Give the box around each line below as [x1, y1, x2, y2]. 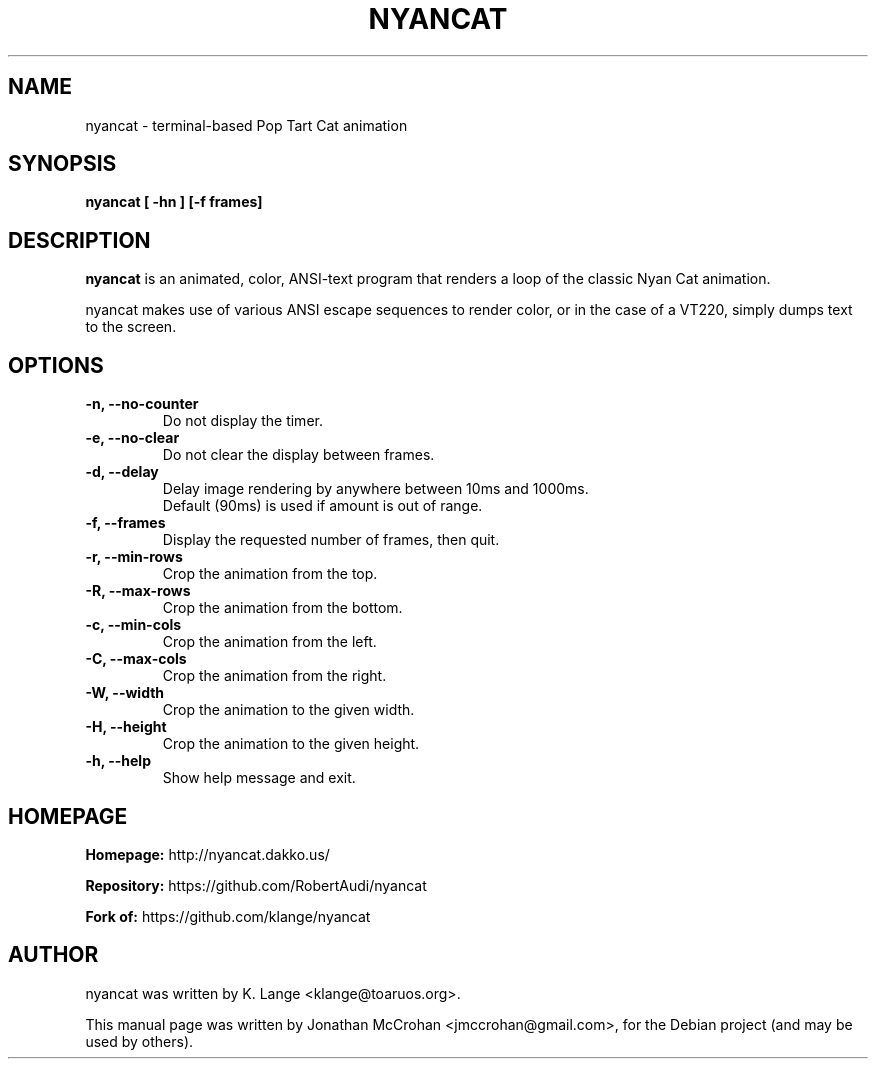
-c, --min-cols [85, 616, 182, 634]
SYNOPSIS [8, 151, 117, 177]
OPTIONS [8, 352, 104, 378]
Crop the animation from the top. [162, 565, 378, 583]
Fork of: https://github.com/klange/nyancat [85, 907, 371, 925]
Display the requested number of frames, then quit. [162, 531, 500, 549]
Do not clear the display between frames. [162, 446, 435, 464]
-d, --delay [85, 463, 159, 481]
